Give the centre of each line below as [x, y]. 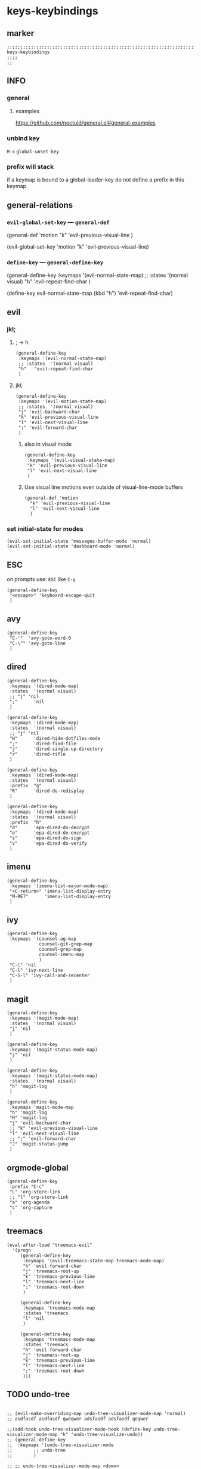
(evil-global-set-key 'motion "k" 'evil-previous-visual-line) [78, 246]
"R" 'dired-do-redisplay [47, 791]
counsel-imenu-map [61, 955]
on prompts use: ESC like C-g [41, 579]
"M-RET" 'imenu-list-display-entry [60, 896]
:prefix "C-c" [27, 1187]
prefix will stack [30, 167]
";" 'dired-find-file [43, 743]
